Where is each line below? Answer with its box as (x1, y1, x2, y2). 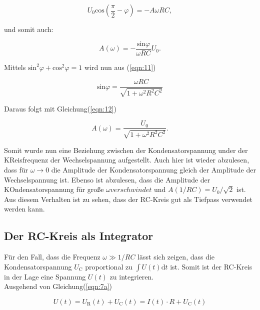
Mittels (4, 61, 26, 72)
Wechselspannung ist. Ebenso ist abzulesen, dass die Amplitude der (4, 174, 210, 184)
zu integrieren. (109, 271, 154, 281)
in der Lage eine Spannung (4, 271, 86, 281)
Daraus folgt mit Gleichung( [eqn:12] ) (4, 103, 116, 113)
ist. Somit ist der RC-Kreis (170, 261, 252, 271)
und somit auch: (4, 24, 53, 34)
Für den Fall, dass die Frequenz (4, 251, 100, 262)
